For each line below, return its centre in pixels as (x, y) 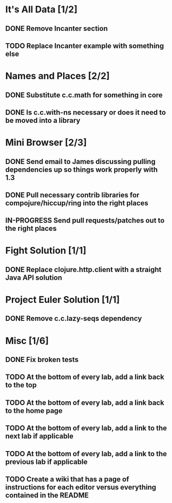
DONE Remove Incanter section (56, 29)
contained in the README (47, 495)
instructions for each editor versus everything (81, 487)
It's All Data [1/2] (42, 10)
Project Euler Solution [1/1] (63, 300)
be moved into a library (43, 120)
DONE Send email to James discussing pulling (80, 161)
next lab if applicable (39, 436)
